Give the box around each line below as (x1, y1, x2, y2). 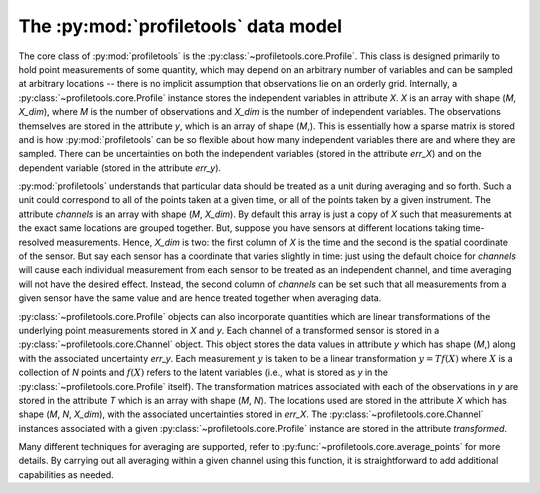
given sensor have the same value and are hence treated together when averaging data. (18, 292, 382, 304)
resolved (18, 236, 55, 248)
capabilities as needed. (18, 468, 114, 480)
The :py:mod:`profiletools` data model (18, 15, 343, 37)
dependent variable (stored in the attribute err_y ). (18, 161, 222, 174)
